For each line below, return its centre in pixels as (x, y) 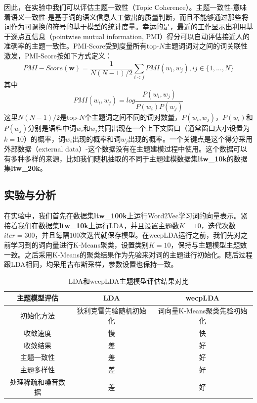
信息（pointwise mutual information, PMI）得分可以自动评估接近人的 (140, 36)
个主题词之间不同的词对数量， (133, 117)
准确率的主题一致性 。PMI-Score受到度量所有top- (82, 46)
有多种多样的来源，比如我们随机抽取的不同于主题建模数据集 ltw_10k (115, 158)
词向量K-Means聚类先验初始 (203, 311)
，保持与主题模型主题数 (209, 245)
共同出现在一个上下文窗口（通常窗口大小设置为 (174, 127)
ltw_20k (25, 168)
